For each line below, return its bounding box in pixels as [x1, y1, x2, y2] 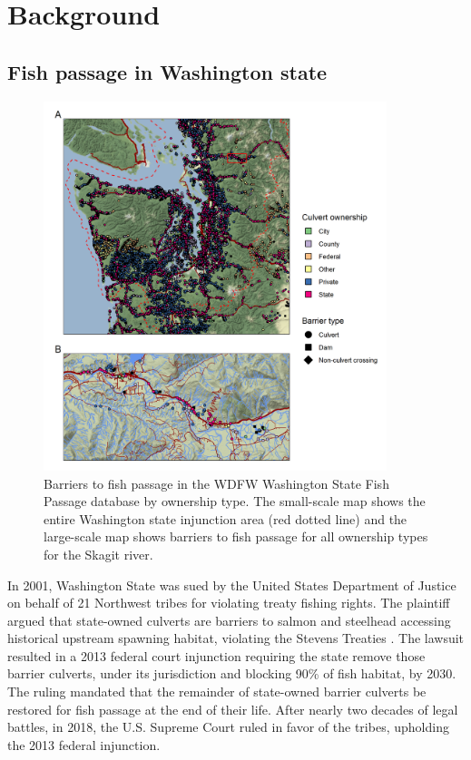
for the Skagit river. [44, 544, 153, 563]
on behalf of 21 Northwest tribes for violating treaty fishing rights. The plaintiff [7, 593, 450, 612]
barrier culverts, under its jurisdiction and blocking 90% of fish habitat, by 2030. [7, 664, 456, 683]
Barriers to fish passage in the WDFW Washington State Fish [44, 473, 389, 492]
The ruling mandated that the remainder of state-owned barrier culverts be [7, 682, 427, 701]
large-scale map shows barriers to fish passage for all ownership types [44, 527, 428, 546]
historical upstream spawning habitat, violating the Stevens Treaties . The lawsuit [7, 628, 465, 648]
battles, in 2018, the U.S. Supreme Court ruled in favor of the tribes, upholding [7, 717, 449, 736]
